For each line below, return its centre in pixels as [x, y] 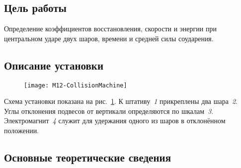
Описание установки [54, 65]
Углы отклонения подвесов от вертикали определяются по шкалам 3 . [109, 111]
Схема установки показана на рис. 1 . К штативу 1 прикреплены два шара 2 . [121, 101]
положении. [22, 130]
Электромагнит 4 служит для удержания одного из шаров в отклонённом [115, 121]
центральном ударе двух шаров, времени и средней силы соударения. [109, 38]
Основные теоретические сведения [87, 157]
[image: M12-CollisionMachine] [76, 85]
